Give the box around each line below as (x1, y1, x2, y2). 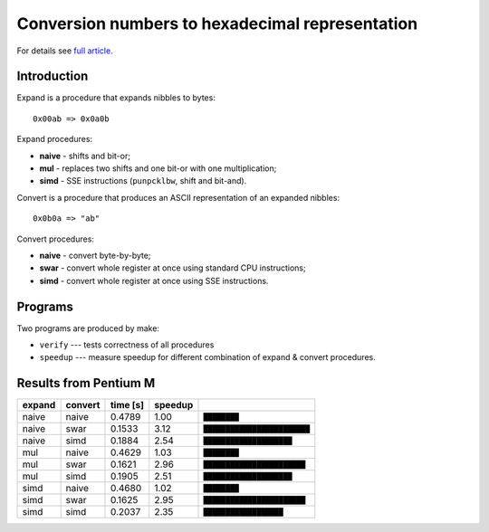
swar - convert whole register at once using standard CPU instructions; (39, 262, 307, 273)
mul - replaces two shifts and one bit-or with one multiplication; (39, 163, 277, 174)
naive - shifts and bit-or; (39, 150, 131, 161)
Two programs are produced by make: (16, 322, 160, 334)
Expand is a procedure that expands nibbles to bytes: (16, 92, 216, 103)
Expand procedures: (16, 134, 93, 145)
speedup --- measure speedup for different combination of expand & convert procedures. (39, 352, 376, 363)
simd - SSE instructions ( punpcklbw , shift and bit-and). (39, 176, 247, 186)
